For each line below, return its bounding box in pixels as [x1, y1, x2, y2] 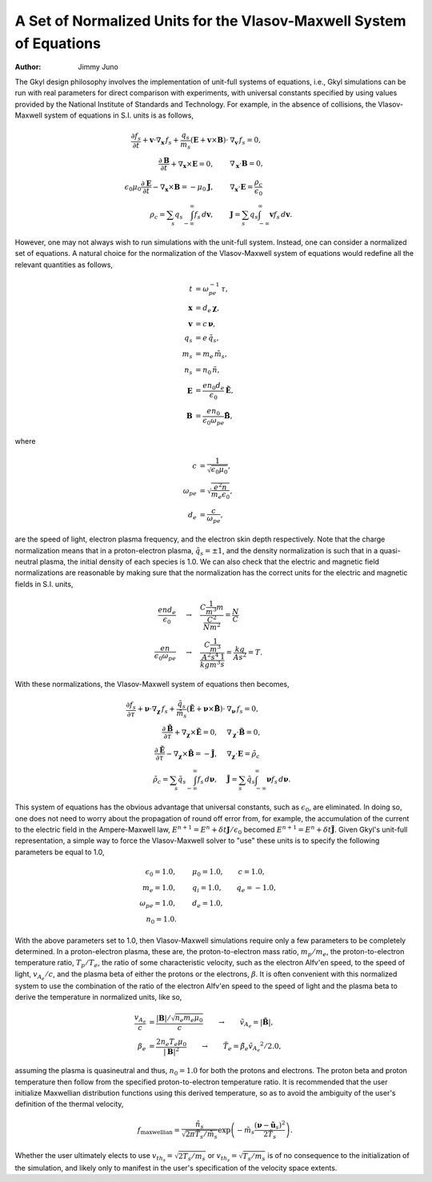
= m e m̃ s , [194, 349, 227, 360]
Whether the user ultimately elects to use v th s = [14, 1151, 174, 1164]
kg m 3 [200, 659, 221, 669]
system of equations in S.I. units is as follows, [44, 110, 194, 120]
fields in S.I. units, [14, 579, 74, 589]
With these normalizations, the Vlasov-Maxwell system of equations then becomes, [14, 679, 290, 689]
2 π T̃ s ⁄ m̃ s [185, 1130, 218, 1140]
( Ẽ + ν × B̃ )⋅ [186, 705, 226, 713]
